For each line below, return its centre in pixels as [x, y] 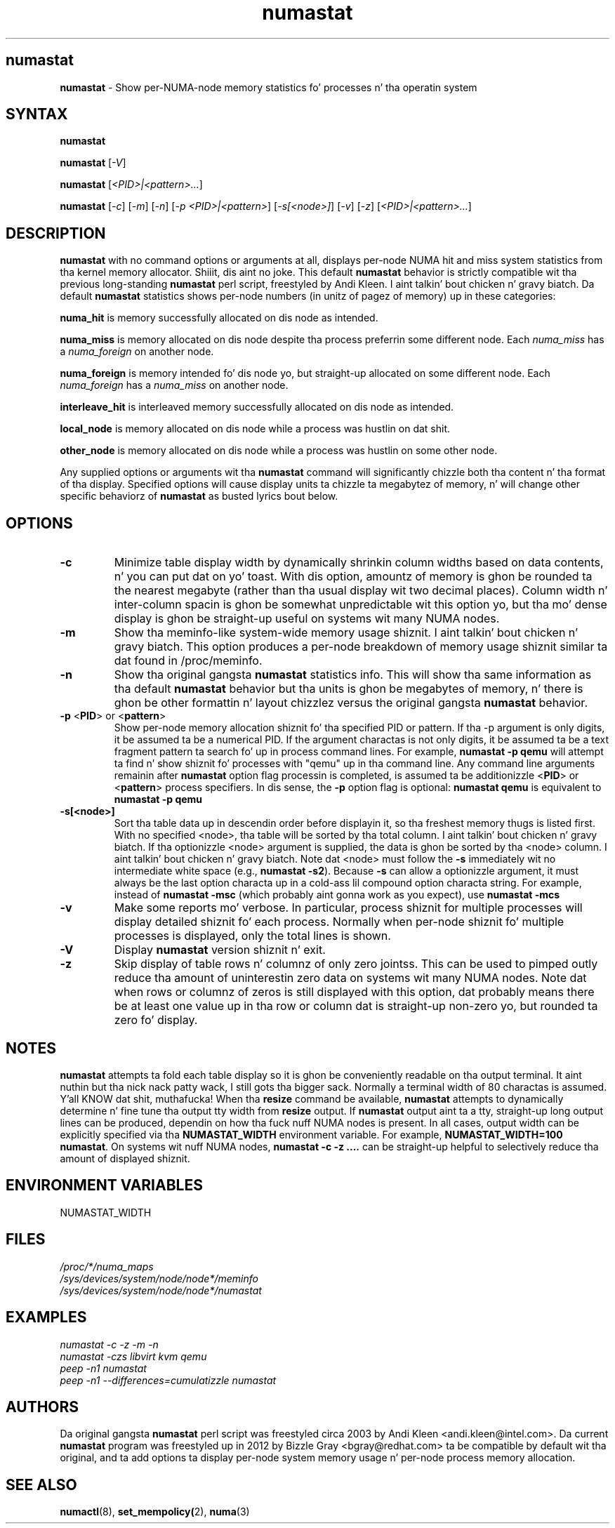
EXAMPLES [46, 1317]
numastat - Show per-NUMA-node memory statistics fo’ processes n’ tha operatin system [269, 87]
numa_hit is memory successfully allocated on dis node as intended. [219, 318]
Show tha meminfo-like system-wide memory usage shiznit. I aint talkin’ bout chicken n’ [346, 633]
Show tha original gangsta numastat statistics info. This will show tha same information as [353, 675]
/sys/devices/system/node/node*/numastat [161, 1290]
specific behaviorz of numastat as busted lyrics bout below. [199, 496]
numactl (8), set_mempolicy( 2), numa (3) [155, 1512]
